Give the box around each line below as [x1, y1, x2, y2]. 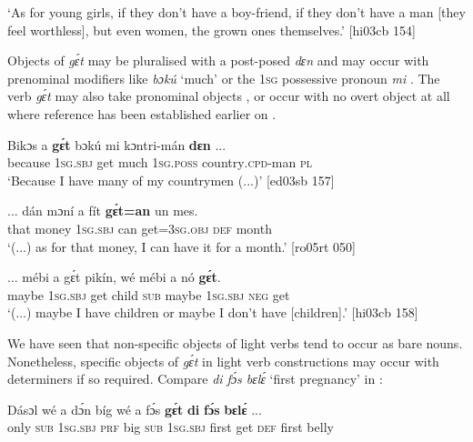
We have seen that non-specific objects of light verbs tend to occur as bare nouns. [7, 333, 463, 352]
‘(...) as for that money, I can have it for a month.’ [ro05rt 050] [7, 236, 356, 256]
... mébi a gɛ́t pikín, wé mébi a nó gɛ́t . [7, 267, 221, 286]
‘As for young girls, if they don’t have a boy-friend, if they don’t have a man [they [7, 3, 466, 21]
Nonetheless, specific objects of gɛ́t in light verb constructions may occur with [7, 351, 439, 370]
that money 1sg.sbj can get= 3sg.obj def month [7, 218, 272, 237]
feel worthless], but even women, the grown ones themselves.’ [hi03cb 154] [7, 20, 416, 39]
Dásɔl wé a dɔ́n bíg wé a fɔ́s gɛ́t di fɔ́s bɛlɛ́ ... [7, 399, 262, 418]
